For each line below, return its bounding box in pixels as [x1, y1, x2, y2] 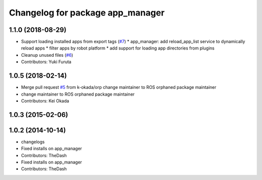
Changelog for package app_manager [9, 7, 165, 18]
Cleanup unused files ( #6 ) [21, 52, 73, 58]
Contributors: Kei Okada [21, 98, 69, 104]
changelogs [21, 139, 45, 145]
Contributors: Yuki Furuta [21, 59, 71, 65]
